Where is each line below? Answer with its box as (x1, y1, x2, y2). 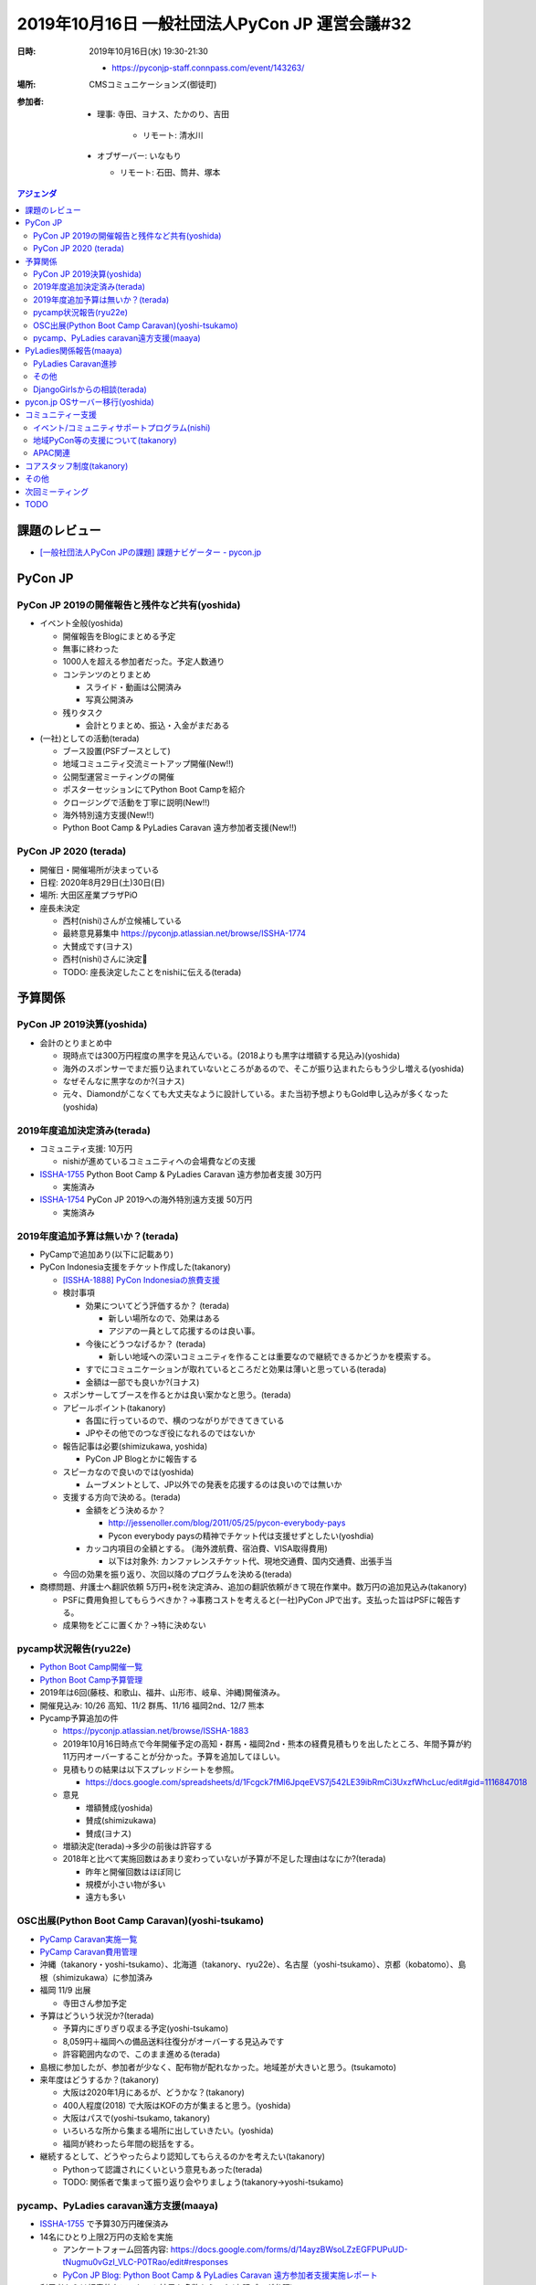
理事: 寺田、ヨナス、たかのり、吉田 (97, 109, 230, 120)
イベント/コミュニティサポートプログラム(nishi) (33, 421, 211, 433)
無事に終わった (62, 643, 119, 654)
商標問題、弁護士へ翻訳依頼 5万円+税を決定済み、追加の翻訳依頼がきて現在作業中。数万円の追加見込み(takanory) (39, 1581, 468, 1592)
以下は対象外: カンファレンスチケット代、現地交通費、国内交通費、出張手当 (108, 1556, 393, 1567)
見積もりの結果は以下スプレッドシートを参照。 (62, 1764, 239, 1775)
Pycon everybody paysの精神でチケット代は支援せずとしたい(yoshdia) (108, 1530, 374, 1541)
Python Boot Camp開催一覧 (39, 1662, 143, 1673)
